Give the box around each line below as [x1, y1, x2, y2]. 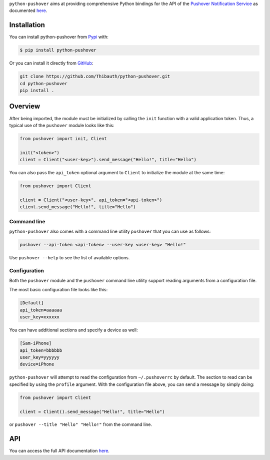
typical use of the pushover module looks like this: [9, 122, 114, 128]
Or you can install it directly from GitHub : [9, 60, 93, 66]
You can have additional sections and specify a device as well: [9, 327, 138, 333]
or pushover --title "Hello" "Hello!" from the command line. [9, 421, 152, 427]
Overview [9, 102, 40, 111]
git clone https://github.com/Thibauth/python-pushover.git [19, 74, 170, 80]
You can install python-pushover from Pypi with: [9, 34, 108, 40]
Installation [9, 21, 45, 30]
